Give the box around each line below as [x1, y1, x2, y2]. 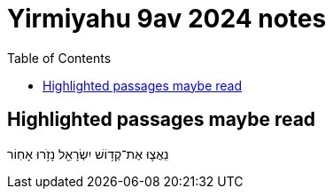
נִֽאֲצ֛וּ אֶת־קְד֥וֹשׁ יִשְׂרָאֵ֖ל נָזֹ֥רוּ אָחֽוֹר [7, 145, 169, 161]
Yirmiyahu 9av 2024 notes [7, 4, 327, 34]
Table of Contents [7, 50, 112, 66]
